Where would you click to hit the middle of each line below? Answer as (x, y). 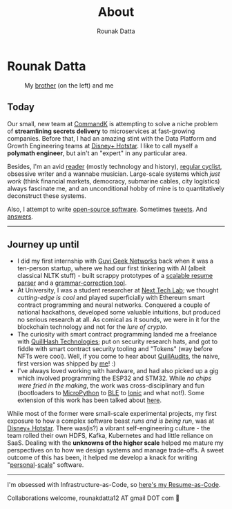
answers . (20, 216)
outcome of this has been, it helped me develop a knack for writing (103, 458)
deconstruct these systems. (47, 196)
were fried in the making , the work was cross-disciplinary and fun (111, 386)
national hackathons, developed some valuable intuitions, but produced (119, 312)
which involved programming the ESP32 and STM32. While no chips (114, 378)
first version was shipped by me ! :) (66, 363)
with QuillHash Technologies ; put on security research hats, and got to (117, 341)
